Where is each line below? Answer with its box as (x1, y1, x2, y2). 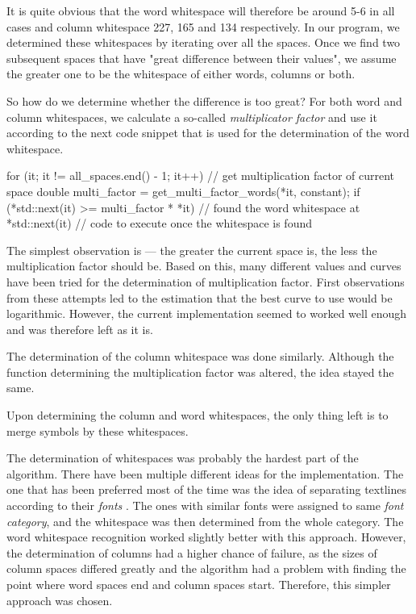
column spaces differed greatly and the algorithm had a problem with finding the (6, 560, 406, 577)
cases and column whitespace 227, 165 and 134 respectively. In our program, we (6, 18, 400, 35)
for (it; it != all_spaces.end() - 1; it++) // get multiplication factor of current (6, 167, 395, 184)
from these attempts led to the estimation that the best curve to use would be (6, 289, 393, 306)
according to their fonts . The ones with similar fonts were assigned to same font (6, 497, 404, 514)
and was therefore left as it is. (6, 320, 153, 337)
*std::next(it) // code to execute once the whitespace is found (6, 215, 312, 232)
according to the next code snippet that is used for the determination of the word (6, 124, 410, 141)
